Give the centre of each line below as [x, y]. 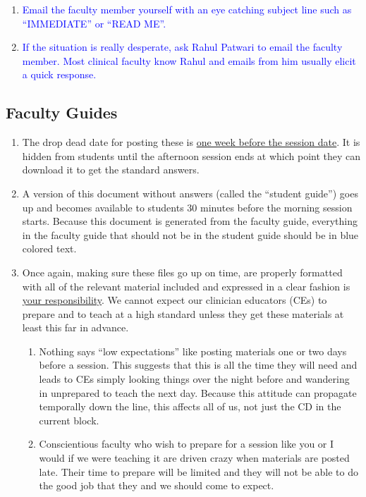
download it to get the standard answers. [111, 170]
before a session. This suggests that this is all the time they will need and [198, 365]
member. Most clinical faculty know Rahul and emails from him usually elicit [189, 60]
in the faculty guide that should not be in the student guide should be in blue [190, 234]
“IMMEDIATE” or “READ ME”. [94, 23]
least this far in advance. [75, 327]
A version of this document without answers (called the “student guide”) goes [190, 193]
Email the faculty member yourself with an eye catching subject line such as [187, 9]
